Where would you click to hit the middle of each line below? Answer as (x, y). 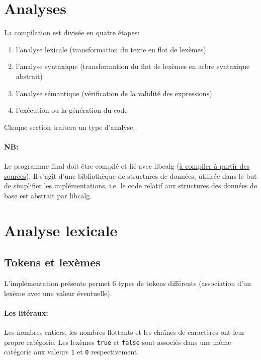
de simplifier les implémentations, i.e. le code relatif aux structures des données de (131, 186)
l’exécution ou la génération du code (72, 110)
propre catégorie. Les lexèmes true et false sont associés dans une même (118, 342)
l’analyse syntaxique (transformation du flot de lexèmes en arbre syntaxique (133, 66)
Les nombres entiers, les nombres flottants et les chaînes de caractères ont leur (124, 332)
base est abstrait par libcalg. (48, 195)
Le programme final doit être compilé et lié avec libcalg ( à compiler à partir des (127, 166)
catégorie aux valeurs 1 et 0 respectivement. (72, 352)
